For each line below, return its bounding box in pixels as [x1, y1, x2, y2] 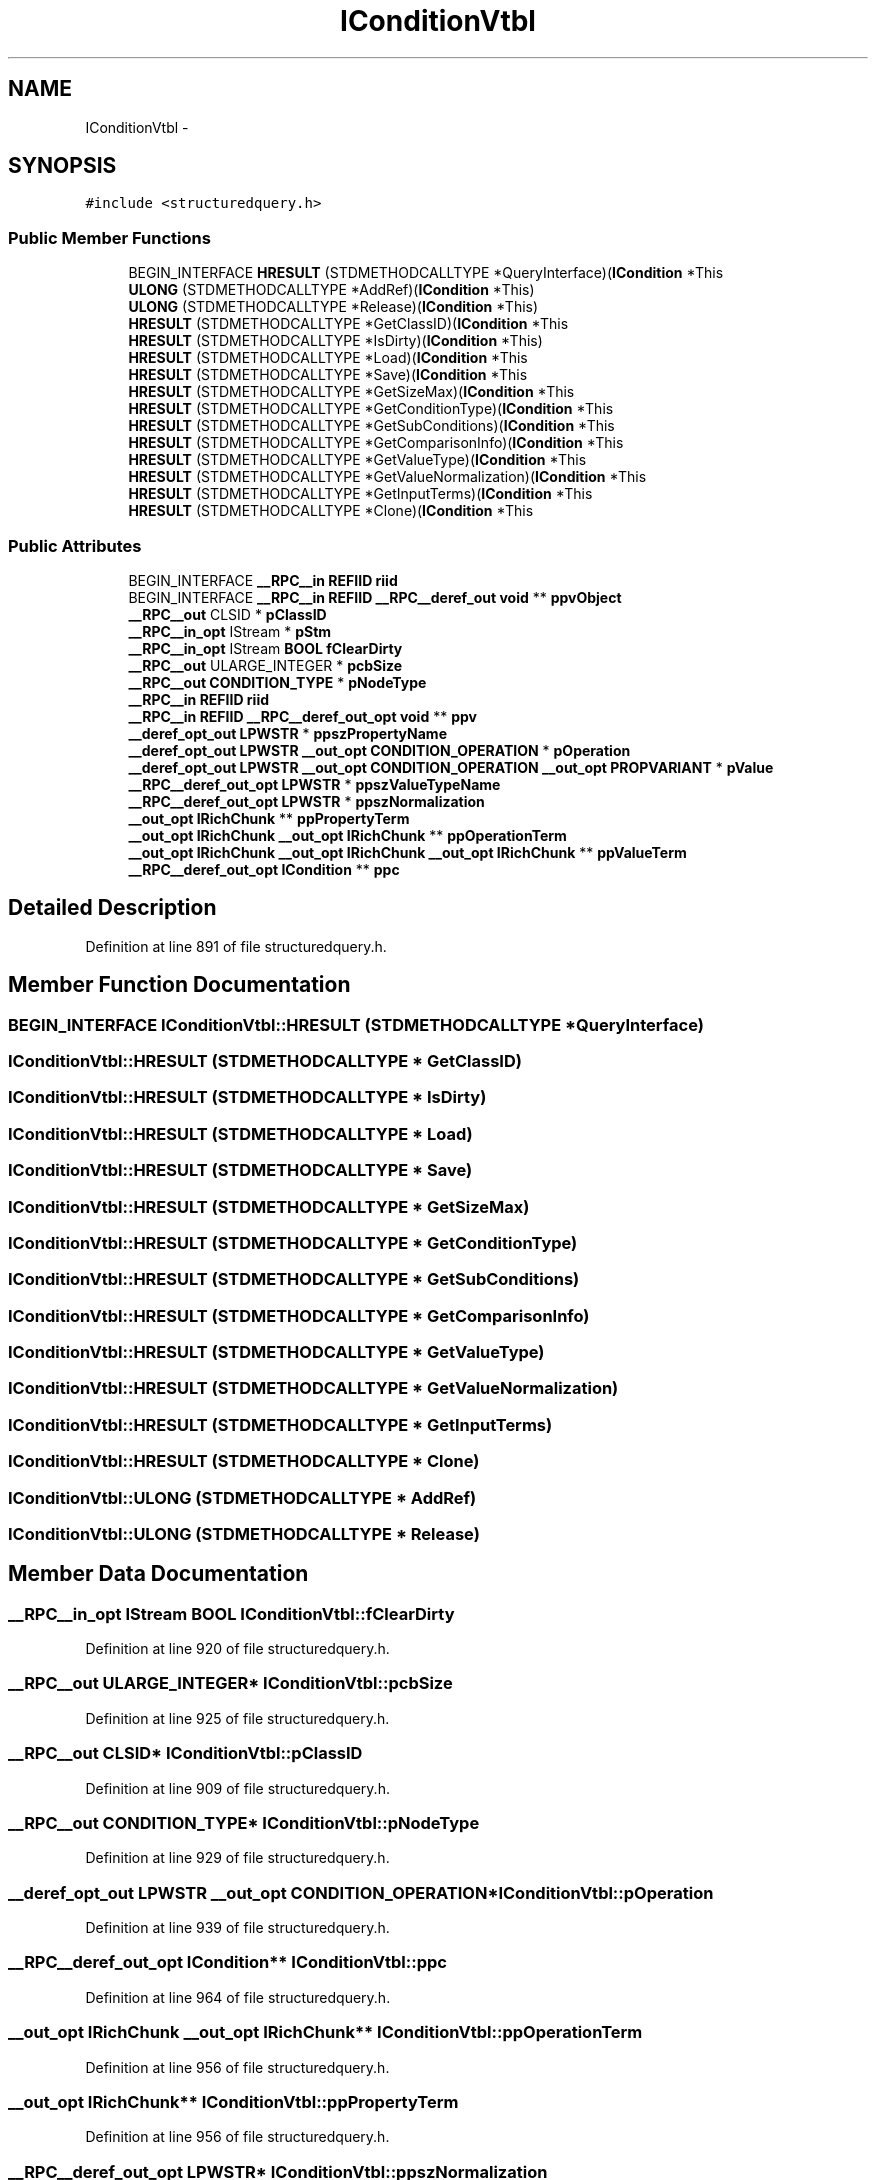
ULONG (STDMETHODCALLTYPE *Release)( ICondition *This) [128, 298, 539, 316]
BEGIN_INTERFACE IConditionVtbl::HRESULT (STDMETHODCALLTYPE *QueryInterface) [8, 1014, 704, 1035]
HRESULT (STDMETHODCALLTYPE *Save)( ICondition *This [128, 366, 528, 384]
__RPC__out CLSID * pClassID [128, 605, 327, 623]
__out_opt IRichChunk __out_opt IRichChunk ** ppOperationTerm [128, 826, 567, 844]
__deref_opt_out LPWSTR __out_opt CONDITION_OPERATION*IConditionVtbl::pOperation [8, 1882, 714, 1903]
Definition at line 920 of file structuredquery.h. [85, 1640, 390, 1658]
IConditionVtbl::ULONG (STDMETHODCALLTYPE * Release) [8, 1523, 480, 1544]
